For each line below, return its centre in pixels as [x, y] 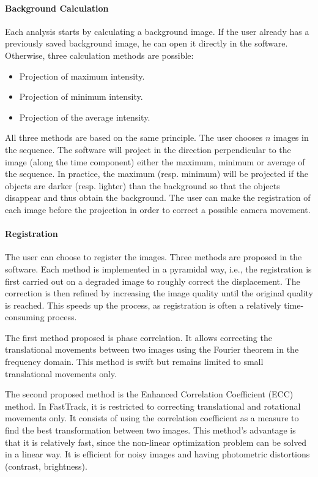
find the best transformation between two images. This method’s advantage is [150, 430]
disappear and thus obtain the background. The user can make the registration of [158, 197]
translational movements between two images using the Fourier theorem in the [152, 349]
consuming [25, 317]
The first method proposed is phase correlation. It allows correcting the [139, 337]
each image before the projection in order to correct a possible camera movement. [158, 209]
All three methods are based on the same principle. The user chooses [134, 137]
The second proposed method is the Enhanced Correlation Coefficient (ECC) [149, 394]
